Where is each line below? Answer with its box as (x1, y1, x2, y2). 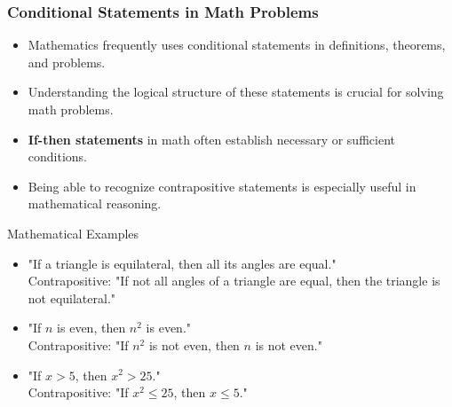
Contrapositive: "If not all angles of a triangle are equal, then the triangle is (28, 271, 440, 290)
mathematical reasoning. (28, 194, 162, 213)
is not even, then (148, 335, 240, 354)
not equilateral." (28, 288, 116, 307)
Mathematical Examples (7, 223, 139, 242)
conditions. (28, 147, 88, 166)
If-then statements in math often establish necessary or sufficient (28, 129, 395, 148)
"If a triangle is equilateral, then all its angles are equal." (28, 254, 337, 272)
